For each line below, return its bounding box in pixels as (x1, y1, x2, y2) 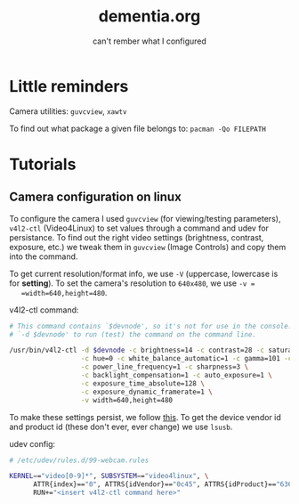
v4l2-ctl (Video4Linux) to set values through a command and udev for (9, 223, 270, 233)
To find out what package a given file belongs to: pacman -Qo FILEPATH (9, 123, 267, 134)
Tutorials (9, 154, 77, 175)
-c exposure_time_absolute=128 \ (80, 378, 205, 388)
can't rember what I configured (92, 36, 207, 46)
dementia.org (98, 6, 201, 27)
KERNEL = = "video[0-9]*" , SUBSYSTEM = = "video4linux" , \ (9, 472, 209, 481)
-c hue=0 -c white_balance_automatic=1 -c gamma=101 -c (80, 354, 293, 363)
